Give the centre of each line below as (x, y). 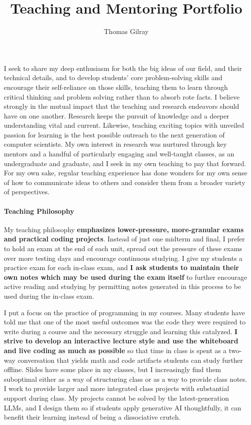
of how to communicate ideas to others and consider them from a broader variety (125, 182)
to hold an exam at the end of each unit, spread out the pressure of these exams (123, 248)
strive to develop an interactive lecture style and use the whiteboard (121, 341)
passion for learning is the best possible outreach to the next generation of (114, 134)
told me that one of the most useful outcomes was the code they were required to (125, 322)
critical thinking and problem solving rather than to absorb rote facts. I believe (122, 96)
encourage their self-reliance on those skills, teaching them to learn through (116, 87)
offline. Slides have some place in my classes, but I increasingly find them (113, 369)
